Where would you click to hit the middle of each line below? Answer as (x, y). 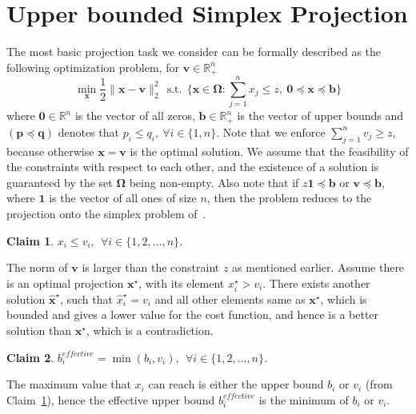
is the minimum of (304, 399)
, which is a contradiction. (150, 330)
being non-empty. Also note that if (214, 182)
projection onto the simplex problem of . (106, 213)
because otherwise (50, 151)
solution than (39, 330)
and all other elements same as (230, 299)
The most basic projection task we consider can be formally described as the (194, 52)
